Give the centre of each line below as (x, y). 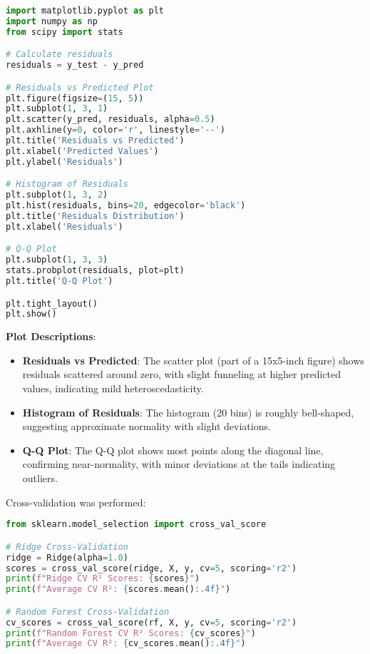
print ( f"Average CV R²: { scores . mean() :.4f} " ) (118, 589)
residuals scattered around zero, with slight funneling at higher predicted (182, 374)
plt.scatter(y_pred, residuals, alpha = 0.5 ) (111, 119)
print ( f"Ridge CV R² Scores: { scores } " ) (103, 579)
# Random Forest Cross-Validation (88, 612)
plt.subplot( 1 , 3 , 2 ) (57, 195)
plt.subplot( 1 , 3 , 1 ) (57, 109)
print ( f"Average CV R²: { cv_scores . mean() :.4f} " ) (126, 644)
